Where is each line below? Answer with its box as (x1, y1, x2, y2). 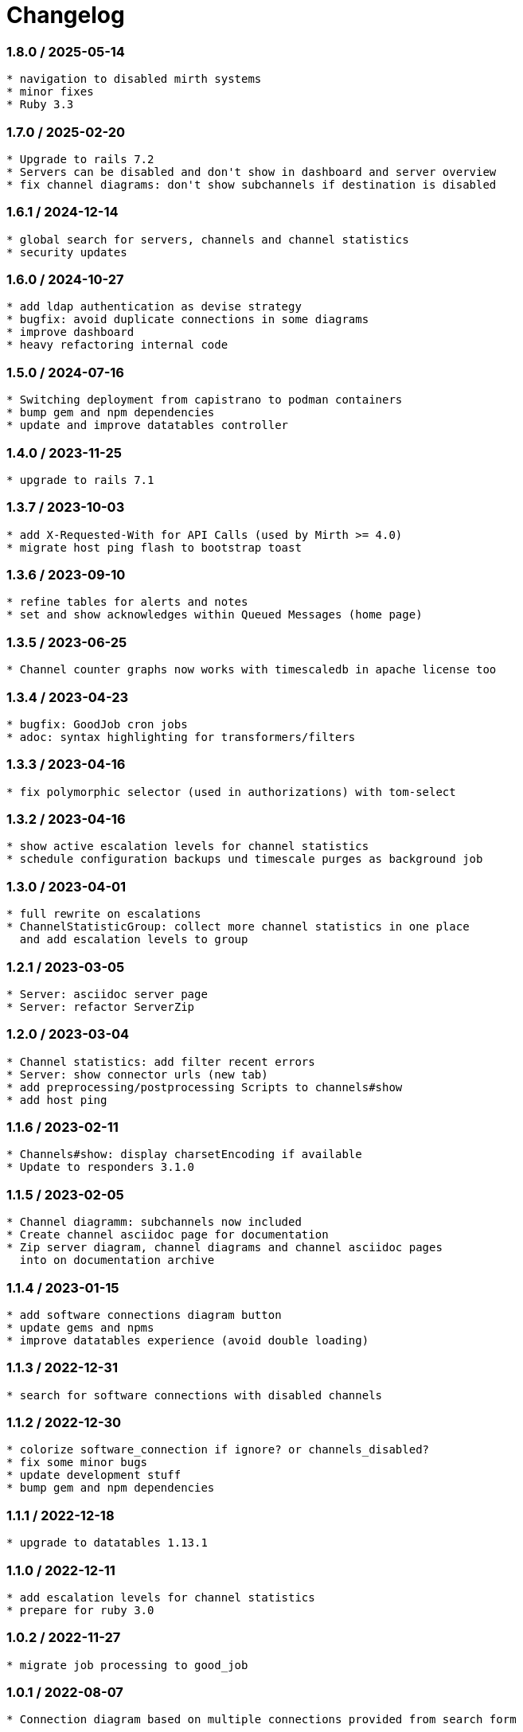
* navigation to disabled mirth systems (6, 72, 262, 86)
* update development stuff (6, 1469, 181, 1482)
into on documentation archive (19, 1254, 215, 1267)
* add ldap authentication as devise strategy (6, 300, 302, 314)
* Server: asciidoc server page (6, 987, 208, 1001)
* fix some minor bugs (6, 1456, 148, 1469)
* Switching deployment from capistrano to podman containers (6, 393, 403, 407)
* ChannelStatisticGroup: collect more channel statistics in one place (6, 920, 470, 934)
